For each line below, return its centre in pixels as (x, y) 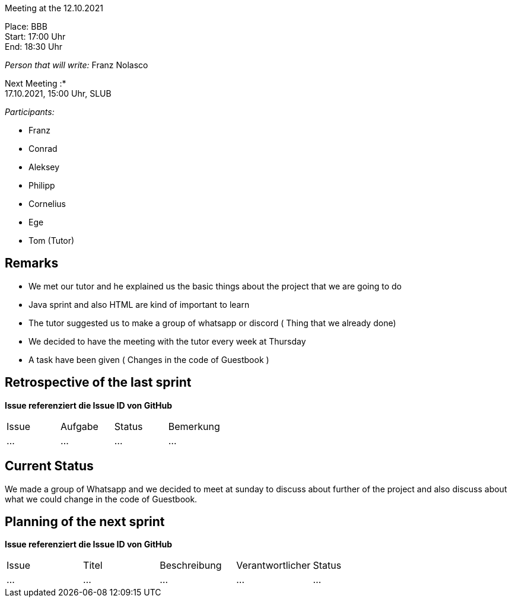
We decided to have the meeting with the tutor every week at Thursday (167, 341)
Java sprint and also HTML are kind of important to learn (139, 304)
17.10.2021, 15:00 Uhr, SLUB (58, 93)
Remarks (32, 263)
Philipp (42, 185)
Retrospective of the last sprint (98, 383)
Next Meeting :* (36, 83)
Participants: (30, 112)
